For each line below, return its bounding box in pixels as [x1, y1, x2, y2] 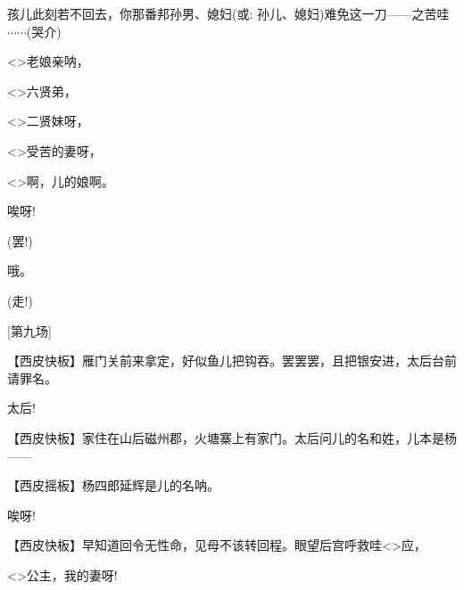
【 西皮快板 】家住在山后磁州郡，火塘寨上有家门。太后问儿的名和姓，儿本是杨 [7, 428, 457, 447]
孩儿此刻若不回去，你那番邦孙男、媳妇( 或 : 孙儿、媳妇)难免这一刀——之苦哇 [7, 4, 450, 22]
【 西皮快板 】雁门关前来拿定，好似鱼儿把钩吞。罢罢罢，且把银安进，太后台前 [7, 351, 457, 370]
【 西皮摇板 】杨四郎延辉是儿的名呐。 [7, 476, 220, 495]
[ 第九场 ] [7, 321, 52, 340]
